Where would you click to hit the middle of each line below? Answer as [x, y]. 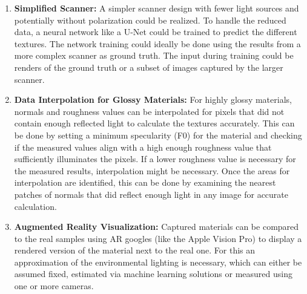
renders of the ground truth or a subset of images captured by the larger [149, 67]
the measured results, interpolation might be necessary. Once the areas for [152, 170]
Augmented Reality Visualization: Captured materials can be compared [157, 227]
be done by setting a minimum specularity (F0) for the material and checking [158, 135]
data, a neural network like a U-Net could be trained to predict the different [156, 32]
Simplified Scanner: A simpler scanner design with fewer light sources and [157, 8]
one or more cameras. [54, 286]
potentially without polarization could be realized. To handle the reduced [150, 20]
